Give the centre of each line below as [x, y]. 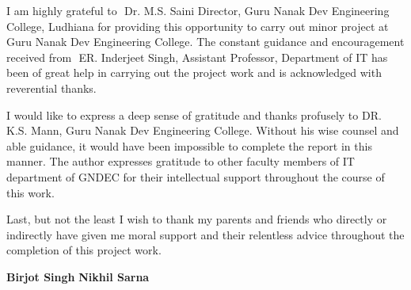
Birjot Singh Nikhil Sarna [78, 276]
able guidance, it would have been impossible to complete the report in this [189, 145]
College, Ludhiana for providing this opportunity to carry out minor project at [198, 26]
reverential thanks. [51, 88]
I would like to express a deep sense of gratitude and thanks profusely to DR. [194, 114]
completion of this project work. [84, 250]
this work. [30, 192]
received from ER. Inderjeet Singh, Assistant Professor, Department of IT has [197, 57]
